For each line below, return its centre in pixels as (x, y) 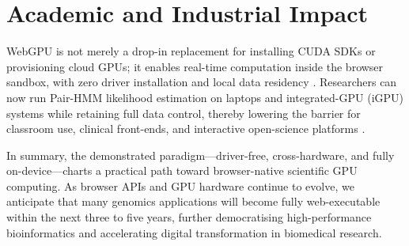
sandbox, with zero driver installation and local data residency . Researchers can (202, 82)
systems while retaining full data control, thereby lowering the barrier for (184, 113)
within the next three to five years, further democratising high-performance (189, 217)
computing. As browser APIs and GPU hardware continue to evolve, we (180, 185)
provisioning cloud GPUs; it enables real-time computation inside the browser (195, 66)
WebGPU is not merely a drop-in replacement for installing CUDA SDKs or (191, 51)
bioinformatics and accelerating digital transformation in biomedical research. (194, 232)
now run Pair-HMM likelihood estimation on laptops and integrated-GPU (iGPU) (205, 97)
